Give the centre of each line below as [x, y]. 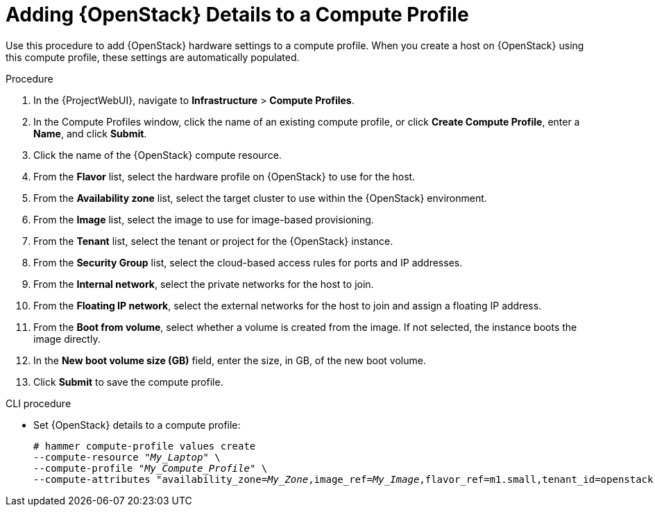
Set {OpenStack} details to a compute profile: [137, 425]
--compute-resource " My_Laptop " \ [127, 457]
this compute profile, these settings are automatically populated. [153, 57]
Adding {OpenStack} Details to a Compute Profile [237, 15]
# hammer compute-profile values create [145, 446]
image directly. [67, 339]
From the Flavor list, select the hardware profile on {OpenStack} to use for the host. [224, 176]
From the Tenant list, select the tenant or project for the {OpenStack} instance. [213, 241]
